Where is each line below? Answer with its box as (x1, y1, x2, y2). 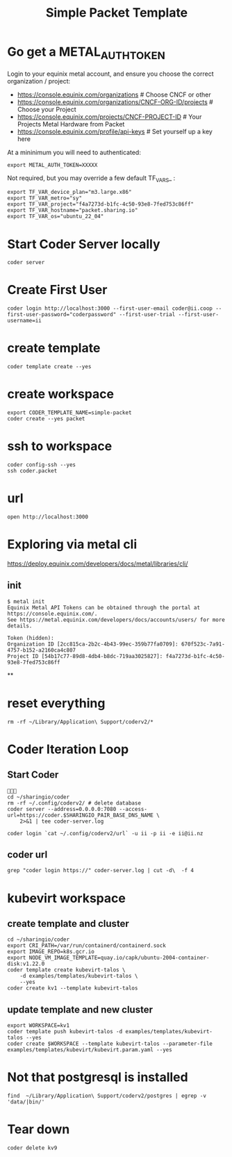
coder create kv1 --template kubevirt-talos (7, 985, 138, 992)
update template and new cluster (7, 1003, 153, 1015)
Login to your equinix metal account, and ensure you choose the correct (7, 69, 214, 78)
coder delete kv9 (7, 1144, 58, 1151)
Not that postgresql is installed (7, 1069, 189, 1085)
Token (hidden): (7, 634, 54, 641)
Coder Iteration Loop (7, 741, 129, 757)
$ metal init (7, 598, 45, 605)
